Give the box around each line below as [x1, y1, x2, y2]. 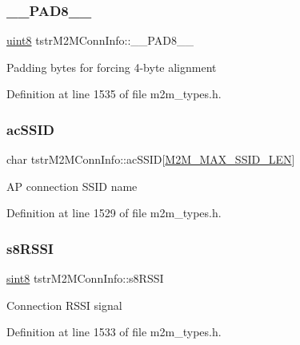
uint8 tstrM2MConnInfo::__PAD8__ [6, 32, 194, 49]
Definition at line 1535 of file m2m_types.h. [6, 85, 222, 102]
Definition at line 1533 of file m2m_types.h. [6, 323, 222, 340]
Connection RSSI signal [6, 296, 122, 313]
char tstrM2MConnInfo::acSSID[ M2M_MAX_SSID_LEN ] [6, 151, 295, 168]
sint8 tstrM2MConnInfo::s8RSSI [6, 270, 164, 287]
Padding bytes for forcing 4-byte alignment [6, 58, 217, 75]
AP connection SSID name [6, 177, 138, 194]
